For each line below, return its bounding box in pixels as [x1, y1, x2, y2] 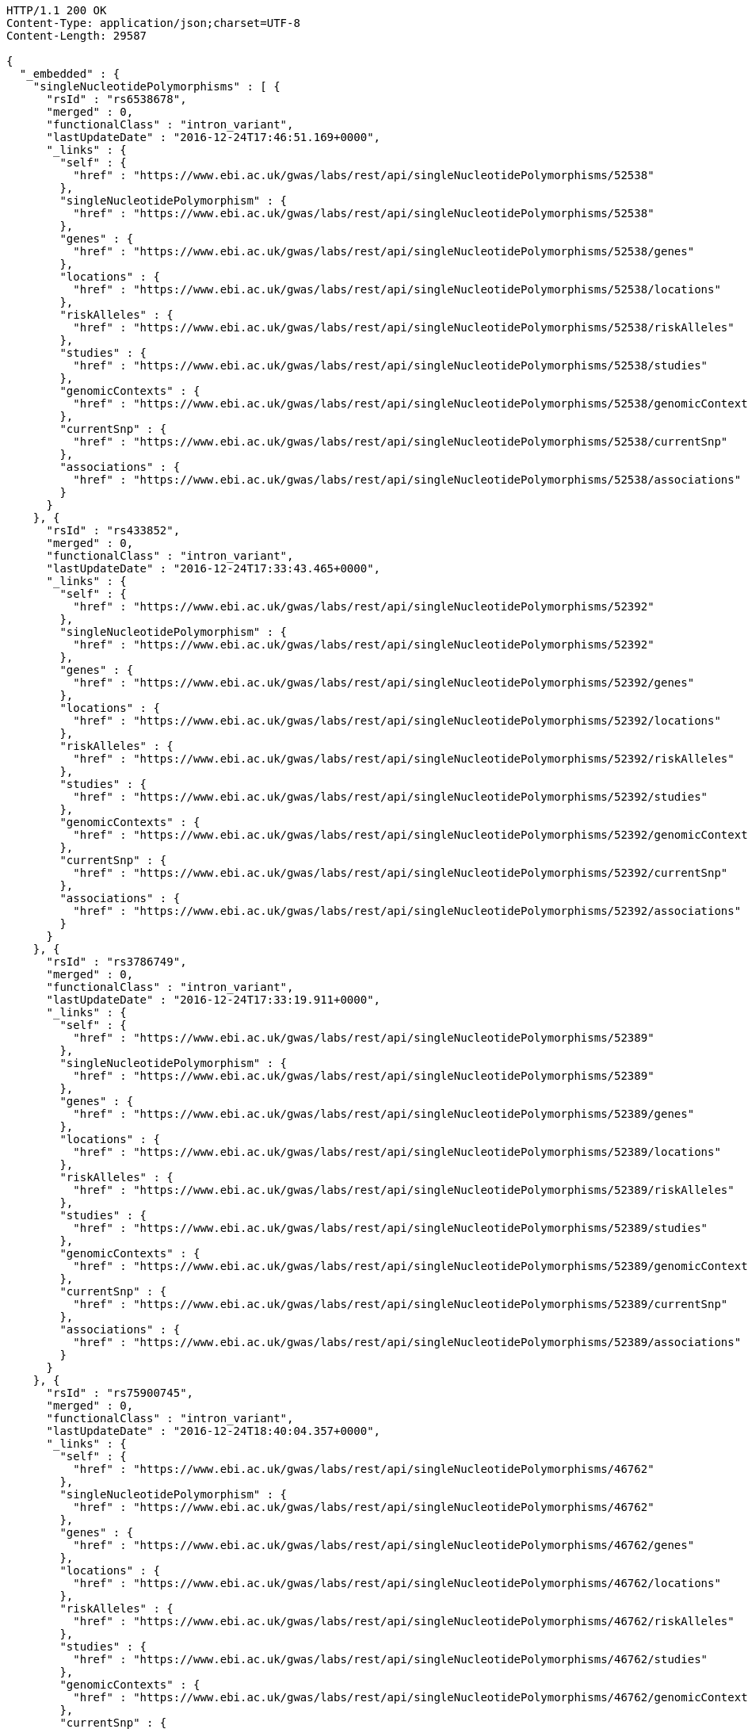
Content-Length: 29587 [6, 29, 147, 42]
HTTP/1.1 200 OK [6, 4, 107, 17]
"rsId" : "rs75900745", [46, 1387, 194, 1399]
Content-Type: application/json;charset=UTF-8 [6, 17, 300, 29]
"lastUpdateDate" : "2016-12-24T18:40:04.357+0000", [46, 1425, 381, 1437]
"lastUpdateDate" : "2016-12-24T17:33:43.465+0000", [46, 562, 381, 575]
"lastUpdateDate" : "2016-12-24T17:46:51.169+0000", [46, 131, 381, 143]
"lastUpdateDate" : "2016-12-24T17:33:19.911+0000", [46, 993, 381, 1006]
